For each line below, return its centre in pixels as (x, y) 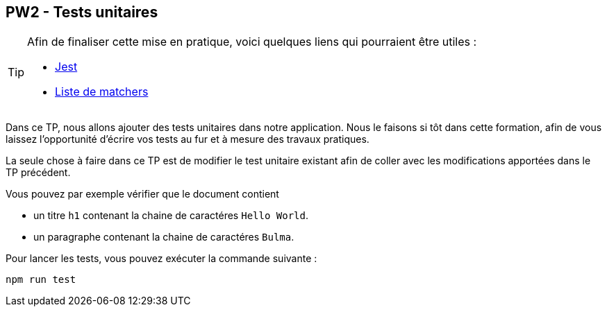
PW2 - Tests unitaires (82, 12)
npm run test (41, 280)
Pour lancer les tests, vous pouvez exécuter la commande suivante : (161, 259)
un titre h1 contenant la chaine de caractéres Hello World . (171, 216)
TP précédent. (38, 173)
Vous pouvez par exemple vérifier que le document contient (142, 194)
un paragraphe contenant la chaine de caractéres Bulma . (164, 237)
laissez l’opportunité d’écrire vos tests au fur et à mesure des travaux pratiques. (188, 139)
